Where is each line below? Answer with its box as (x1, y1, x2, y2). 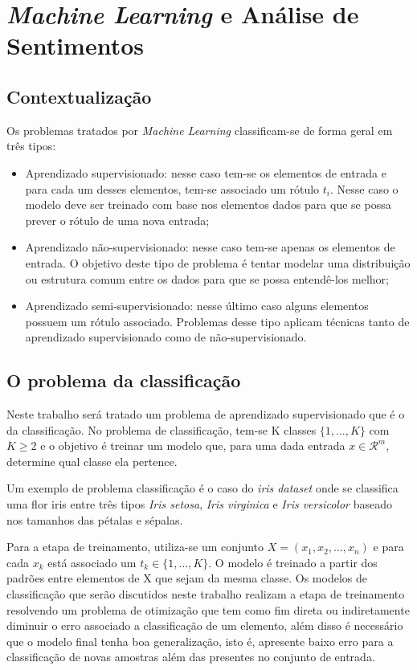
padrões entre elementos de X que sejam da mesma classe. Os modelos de (6, 570, 367, 586)
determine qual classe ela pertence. (6, 452, 178, 469)
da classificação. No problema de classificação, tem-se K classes (6, 421, 317, 438)
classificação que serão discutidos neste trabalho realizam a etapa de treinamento (6, 586, 405, 603)
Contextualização (6, 84, 152, 108)
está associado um (47, 554, 137, 570)
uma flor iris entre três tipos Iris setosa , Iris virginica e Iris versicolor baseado (6, 496, 392, 513)
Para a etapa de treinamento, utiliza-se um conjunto (6, 538, 264, 555)
